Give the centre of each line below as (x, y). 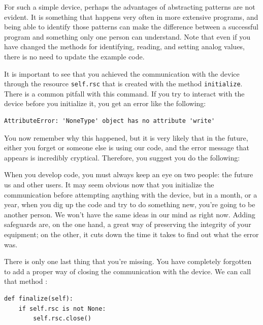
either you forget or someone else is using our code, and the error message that (127, 148)
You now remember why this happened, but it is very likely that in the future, (126, 137)
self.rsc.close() (62, 319)
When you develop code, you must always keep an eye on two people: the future (129, 174)
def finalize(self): (39, 298)
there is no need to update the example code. (74, 56)
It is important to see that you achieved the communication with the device (122, 73)
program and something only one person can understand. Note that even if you (127, 36)
